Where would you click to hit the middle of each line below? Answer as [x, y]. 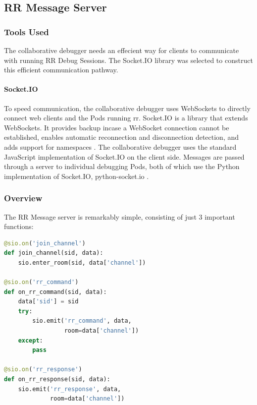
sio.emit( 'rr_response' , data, [70, 389]
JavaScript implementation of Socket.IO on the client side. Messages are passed [124, 156]
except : [30, 340]
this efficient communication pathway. [61, 70]
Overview [23, 198]
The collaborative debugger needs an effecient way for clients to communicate [122, 50]
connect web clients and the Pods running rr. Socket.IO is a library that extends [126, 118]
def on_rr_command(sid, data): [55, 292]
